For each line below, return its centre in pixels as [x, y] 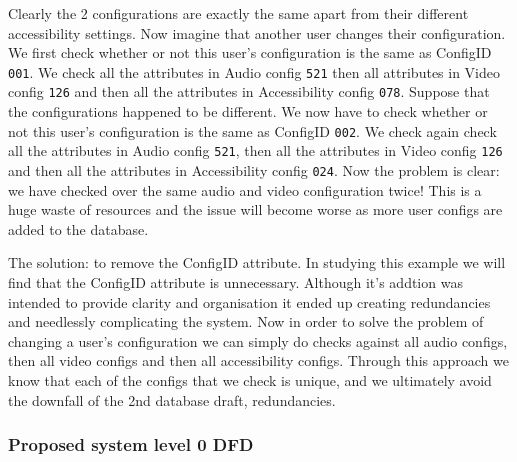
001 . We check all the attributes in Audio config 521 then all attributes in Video [254, 71]
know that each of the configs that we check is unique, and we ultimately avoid [250, 380]
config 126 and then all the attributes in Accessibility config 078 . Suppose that [249, 91]
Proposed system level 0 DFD [131, 444]
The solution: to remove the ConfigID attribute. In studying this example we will [257, 262]
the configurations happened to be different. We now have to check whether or [248, 111]
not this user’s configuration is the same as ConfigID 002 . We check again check [252, 130]
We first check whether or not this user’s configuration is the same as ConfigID [250, 52]
